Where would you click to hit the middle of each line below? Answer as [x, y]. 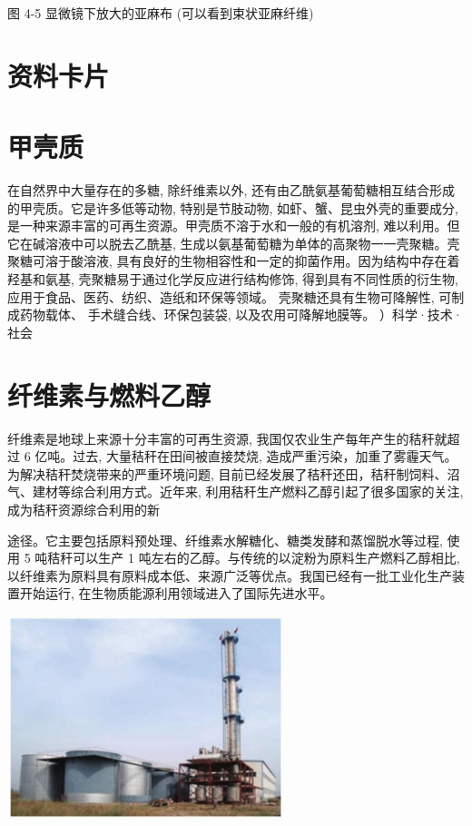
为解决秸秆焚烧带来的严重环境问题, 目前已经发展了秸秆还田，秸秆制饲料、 [227, 473]
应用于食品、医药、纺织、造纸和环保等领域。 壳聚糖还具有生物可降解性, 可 [230, 296]
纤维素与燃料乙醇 [109, 394]
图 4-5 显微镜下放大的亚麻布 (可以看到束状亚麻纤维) [161, 13]
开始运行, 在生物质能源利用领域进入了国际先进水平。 [176, 593]
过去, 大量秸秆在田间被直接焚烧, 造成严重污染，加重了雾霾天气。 [265, 456]
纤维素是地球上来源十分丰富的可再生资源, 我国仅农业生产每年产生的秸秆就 [227, 438]
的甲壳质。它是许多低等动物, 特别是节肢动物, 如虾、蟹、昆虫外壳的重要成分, [233, 207]
